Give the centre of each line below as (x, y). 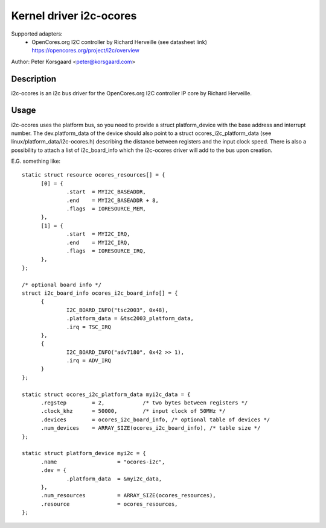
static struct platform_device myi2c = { (84, 453)
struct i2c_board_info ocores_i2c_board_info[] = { (100, 293)
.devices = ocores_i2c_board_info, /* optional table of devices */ (155, 420)
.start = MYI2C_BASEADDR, (106, 192)
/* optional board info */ (62, 284)
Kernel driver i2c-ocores (74, 16)
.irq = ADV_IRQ (89, 361)
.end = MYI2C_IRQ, (98, 242)
